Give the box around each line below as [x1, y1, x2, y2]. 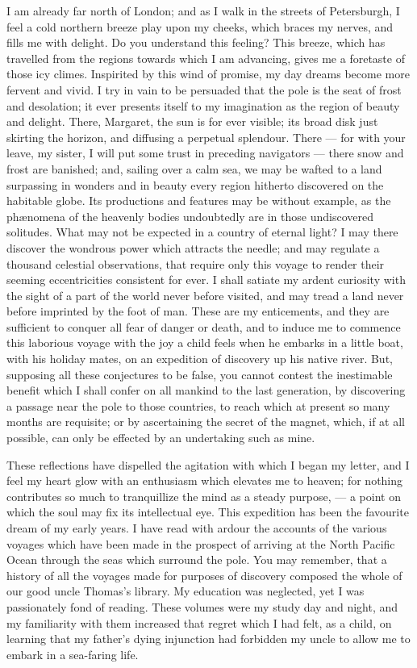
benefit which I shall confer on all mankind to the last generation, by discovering [6, 382, 406, 399]
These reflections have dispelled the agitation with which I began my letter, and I [6, 456, 410, 473]
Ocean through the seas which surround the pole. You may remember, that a [6, 551, 387, 568]
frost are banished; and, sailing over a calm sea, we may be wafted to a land [6, 160, 382, 177]
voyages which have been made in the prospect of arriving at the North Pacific [6, 535, 395, 552]
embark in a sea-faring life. [6, 645, 139, 662]
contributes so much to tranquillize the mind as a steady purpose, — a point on [6, 487, 401, 504]
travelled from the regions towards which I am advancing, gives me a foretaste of [6, 49, 405, 66]
